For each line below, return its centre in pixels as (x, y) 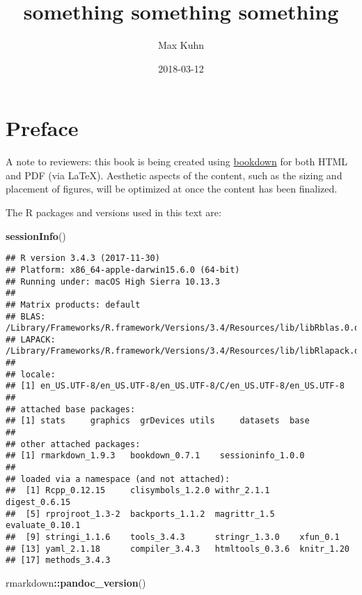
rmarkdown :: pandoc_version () (76, 582)
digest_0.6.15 (38, 502)
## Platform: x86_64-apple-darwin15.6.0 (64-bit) (123, 270)
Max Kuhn (181, 45)
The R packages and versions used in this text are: (113, 212)
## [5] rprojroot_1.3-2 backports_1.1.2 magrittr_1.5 (140, 514)
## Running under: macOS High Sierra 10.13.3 (113, 281)
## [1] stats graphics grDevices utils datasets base (158, 421)
